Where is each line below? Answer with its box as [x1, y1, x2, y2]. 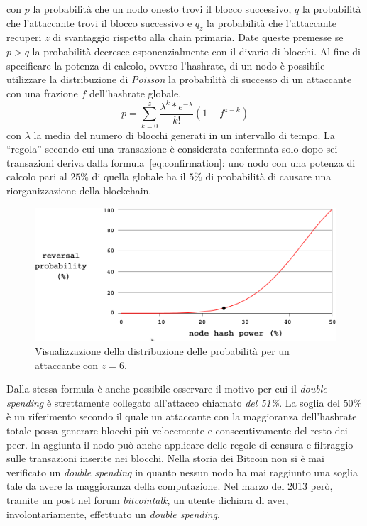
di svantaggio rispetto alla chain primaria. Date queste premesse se [53, 30, 344, 45]
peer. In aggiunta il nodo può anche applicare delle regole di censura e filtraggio [6, 437, 354, 451]
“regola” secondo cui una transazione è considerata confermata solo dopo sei [6, 141, 338, 156]
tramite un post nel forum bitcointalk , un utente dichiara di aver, [6, 492, 289, 507]
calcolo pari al [6, 169, 67, 184]
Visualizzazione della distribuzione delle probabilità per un [35, 344, 290, 358]
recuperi [6, 30, 42, 45]
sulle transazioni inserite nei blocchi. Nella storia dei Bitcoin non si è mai [6, 451, 324, 466]
